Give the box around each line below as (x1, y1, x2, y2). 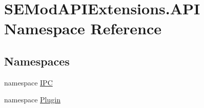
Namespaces (4, 53, 70, 69)
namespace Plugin (4, 94, 60, 105)
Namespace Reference (4, 18, 161, 39)
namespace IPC (4, 77, 53, 88)
